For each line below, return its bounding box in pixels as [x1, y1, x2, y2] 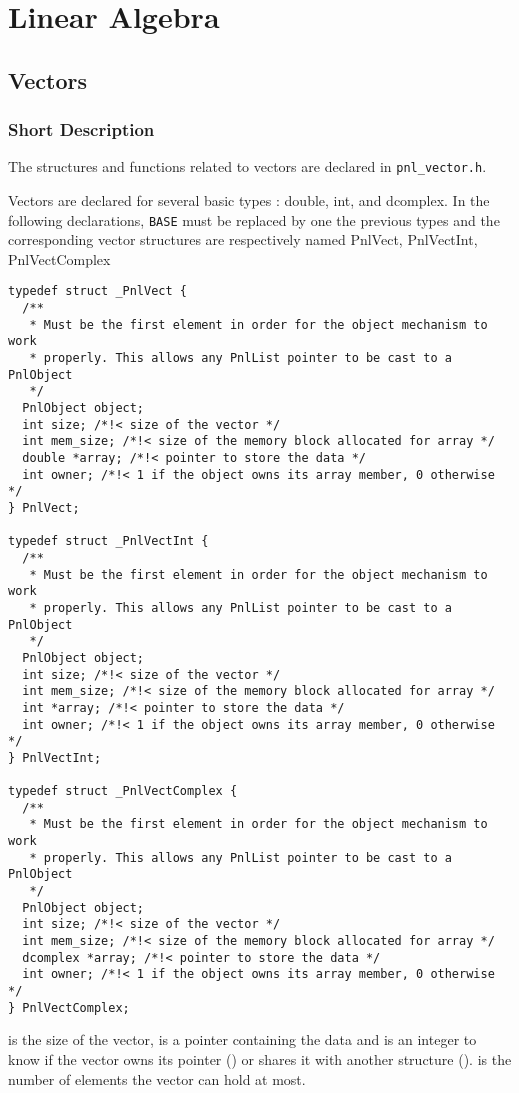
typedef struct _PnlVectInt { [8, 534, 209, 549]
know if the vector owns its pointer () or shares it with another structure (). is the [8, 1048, 512, 1069]
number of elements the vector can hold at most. [8, 1068, 306, 1089]
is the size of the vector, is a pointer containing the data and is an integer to [8, 1029, 477, 1050]
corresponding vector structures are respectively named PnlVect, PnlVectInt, [8, 229, 478, 250]
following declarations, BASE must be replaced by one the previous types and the [8, 209, 500, 230]
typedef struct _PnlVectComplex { [8, 784, 238, 799]
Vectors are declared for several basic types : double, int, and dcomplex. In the [8, 190, 490, 211]
